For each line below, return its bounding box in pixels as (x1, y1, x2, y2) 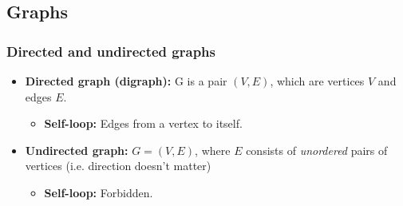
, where (195, 141, 231, 158)
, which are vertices (270, 73, 365, 89)
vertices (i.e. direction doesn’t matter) (25, 157, 211, 174)
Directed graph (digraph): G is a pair (25, 73, 227, 89)
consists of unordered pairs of (246, 141, 388, 158)
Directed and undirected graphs (6, 41, 215, 61)
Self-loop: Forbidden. (44, 184, 153, 200)
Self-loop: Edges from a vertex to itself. (44, 115, 243, 132)
